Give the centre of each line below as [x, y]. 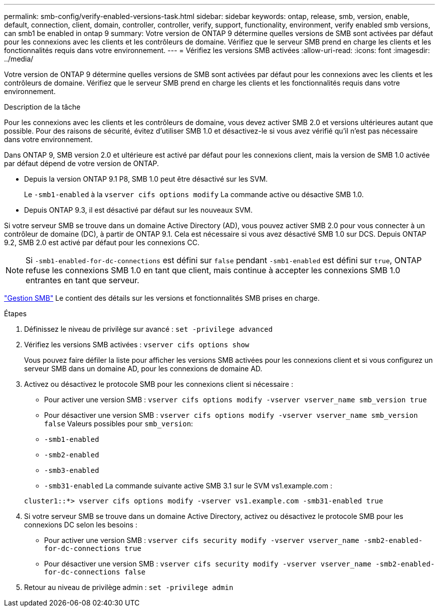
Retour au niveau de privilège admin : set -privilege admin [129, 587]
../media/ [19, 59]
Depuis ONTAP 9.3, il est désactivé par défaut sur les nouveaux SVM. [138, 210]
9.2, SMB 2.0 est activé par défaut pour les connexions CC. [102, 242]
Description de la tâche [42, 107]
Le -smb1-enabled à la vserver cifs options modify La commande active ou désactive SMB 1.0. [194, 194]
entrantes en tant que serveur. [82, 280]
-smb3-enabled [72, 470]
